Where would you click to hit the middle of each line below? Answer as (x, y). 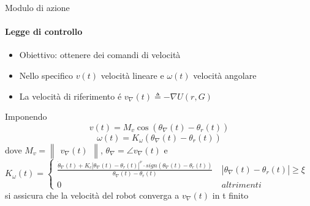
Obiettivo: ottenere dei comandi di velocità (100, 55)
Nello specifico (46, 75)
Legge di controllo (44, 31)
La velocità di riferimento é (70, 96)
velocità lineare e (132, 75)
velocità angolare (225, 75)
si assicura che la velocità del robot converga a (92, 195)
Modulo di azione (37, 7)
